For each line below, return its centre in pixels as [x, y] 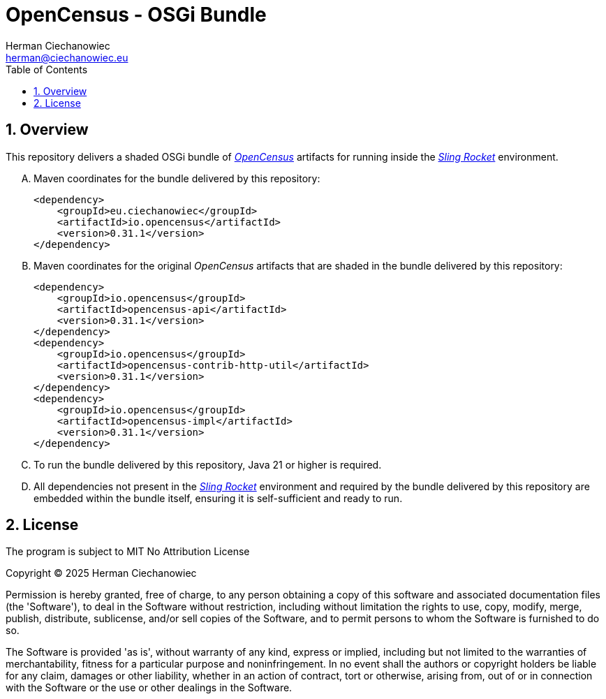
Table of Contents [47, 69]
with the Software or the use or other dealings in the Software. [149, 688]
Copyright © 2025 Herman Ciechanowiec [101, 573]
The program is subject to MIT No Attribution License [128, 552]
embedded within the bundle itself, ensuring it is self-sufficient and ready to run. [218, 498]
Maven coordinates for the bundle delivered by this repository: [177, 178]
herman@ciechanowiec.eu [67, 57]
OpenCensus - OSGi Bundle [136, 15]
